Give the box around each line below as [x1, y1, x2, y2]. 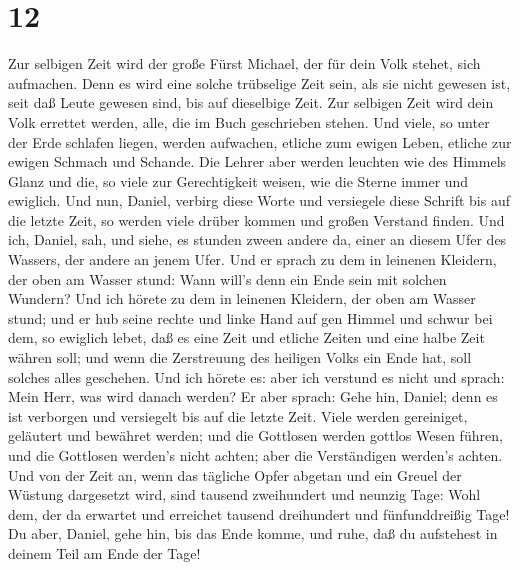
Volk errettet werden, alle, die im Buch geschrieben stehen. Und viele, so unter [8, 111, 490, 132]
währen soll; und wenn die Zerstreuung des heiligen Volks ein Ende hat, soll [8, 347, 472, 368]
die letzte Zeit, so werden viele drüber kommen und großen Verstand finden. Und [8, 209, 505, 230]
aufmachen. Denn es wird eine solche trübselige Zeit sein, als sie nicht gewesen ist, [8, 72, 511, 93]
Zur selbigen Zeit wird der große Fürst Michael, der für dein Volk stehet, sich [8, 53, 481, 74]
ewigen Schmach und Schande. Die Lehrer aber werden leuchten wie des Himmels [8, 151, 507, 172]
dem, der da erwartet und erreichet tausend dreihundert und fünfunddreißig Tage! [8, 503, 510, 524]
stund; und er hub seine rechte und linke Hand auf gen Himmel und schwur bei [8, 307, 493, 328]
